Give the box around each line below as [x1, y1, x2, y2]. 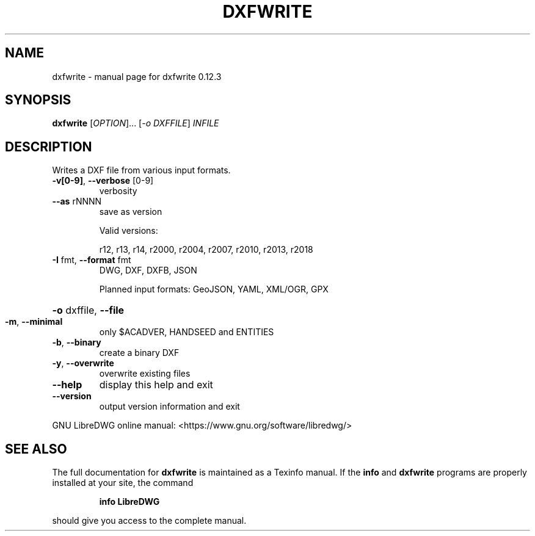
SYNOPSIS [5, 92, 71, 108]
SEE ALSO [5, 441, 67, 457]
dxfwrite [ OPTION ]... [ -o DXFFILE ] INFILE [52, 118, 219, 129]
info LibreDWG [99, 496, 160, 507]
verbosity [99, 186, 137, 197]
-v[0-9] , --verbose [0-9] [52, 175, 154, 186]
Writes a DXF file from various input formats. [52, 165, 231, 176]
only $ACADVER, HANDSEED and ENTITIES [99, 327, 274, 338]
